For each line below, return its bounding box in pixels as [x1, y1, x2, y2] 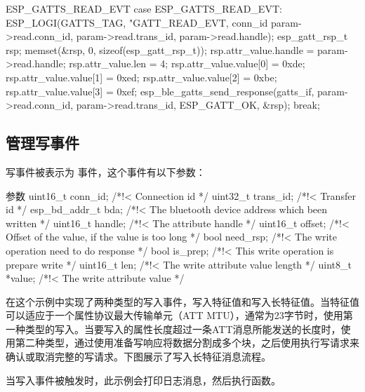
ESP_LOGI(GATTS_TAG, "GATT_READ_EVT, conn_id [6, 15, 268, 29]
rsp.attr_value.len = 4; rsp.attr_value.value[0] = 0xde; [69, 56, 305, 71]
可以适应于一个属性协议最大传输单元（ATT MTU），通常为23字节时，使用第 [6, 308, 353, 323]
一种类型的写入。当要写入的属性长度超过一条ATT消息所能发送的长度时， [6, 321, 341, 336]
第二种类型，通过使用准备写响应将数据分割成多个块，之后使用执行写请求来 [15, 335, 359, 350]
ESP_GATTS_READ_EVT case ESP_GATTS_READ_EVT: [6, 1, 282, 15]
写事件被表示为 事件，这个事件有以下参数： [6, 164, 206, 179]
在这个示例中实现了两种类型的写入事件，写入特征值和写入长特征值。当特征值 [6, 294, 359, 309]
